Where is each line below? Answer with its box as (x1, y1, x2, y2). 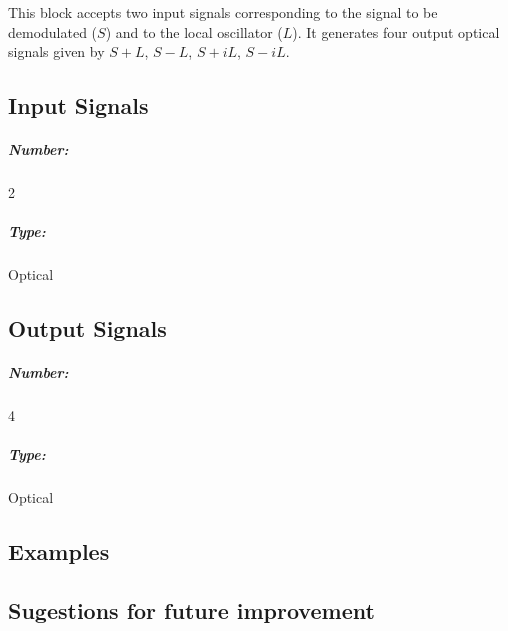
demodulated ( (8, 21, 98, 42)
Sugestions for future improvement (8, 595, 375, 626)
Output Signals (8, 313, 167, 344)
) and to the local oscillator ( (105, 21, 283, 42)
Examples (8, 536, 110, 567)
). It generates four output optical (292, 21, 500, 42)
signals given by (8, 41, 105, 62)
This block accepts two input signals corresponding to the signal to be (8, 2, 438, 22)
